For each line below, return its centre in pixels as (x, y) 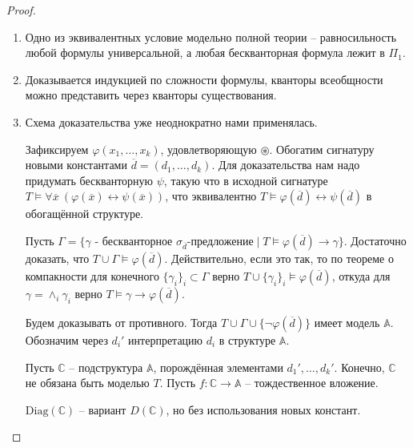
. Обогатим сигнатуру (322, 149)
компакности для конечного (92, 275)
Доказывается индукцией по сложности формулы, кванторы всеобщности (204, 79)
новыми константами (76, 165)
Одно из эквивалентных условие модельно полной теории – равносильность (211, 36)
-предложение (220, 242)
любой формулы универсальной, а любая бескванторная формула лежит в (205, 52)
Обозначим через (66, 339)
